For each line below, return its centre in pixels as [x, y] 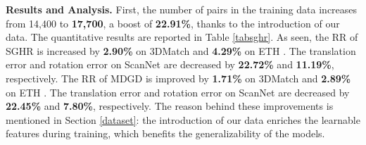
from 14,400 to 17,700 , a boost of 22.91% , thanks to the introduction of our [173, 23]
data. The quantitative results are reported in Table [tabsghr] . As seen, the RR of [182, 37]
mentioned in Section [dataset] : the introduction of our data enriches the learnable [183, 119]
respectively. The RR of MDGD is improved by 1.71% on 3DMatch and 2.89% [178, 78]
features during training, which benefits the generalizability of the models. [165, 133]
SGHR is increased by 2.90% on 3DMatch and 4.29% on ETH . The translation [181, 50]
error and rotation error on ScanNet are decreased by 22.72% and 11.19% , [170, 64]
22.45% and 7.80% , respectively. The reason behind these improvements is [170, 106]
